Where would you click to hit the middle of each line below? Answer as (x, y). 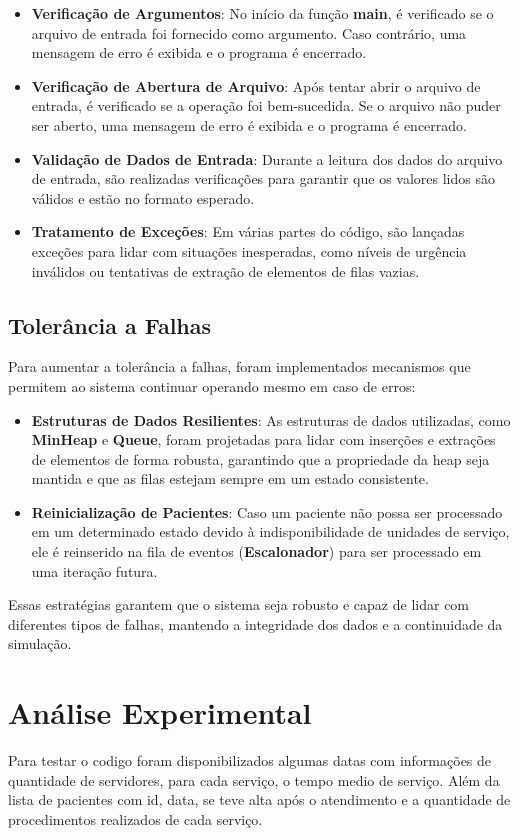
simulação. (40, 643)
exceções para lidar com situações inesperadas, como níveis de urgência (249, 250)
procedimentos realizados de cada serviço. (135, 818)
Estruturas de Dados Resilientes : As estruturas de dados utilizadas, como (271, 419)
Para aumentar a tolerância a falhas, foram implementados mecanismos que (239, 366)
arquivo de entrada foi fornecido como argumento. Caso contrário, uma (249, 32)
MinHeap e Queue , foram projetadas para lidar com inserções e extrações (263, 439)
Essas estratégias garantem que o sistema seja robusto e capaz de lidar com (239, 604)
